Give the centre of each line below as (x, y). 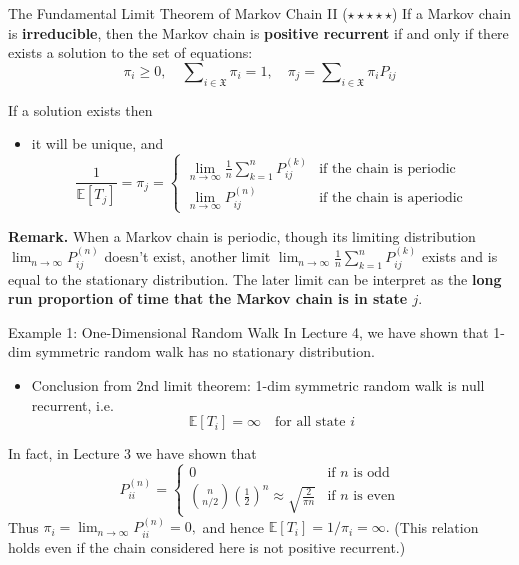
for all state (310, 422)
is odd (371, 473)
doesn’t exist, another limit (187, 256)
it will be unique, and (97, 143)
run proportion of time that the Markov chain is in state (208, 298)
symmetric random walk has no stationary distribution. (205, 351)
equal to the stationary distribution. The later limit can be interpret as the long (255, 278)
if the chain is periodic (387, 168)
